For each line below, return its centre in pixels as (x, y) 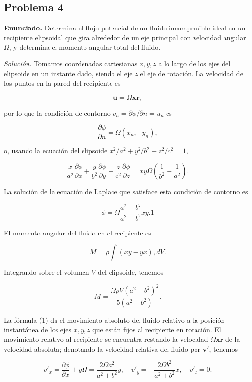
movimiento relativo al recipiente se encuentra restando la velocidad (106, 339)
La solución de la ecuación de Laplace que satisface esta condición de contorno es (126, 191)
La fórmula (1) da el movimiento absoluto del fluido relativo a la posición (114, 320)
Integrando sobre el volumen (47, 272)
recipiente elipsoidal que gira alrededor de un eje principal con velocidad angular (125, 37)
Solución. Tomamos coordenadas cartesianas (71, 63)
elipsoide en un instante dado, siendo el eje (68, 73)
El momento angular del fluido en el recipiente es (78, 232)
